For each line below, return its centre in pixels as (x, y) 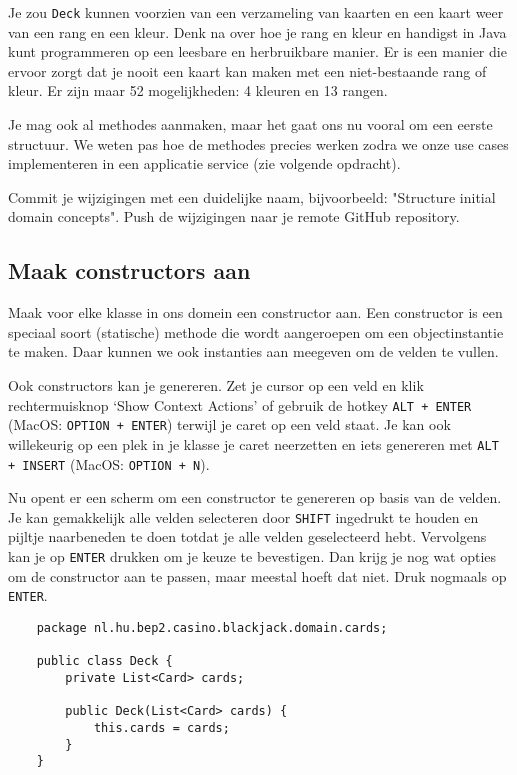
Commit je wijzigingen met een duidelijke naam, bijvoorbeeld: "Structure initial (252, 196)
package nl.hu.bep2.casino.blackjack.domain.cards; (212, 627)
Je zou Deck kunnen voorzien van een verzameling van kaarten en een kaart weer (256, 12)
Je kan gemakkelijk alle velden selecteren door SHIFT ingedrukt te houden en (243, 516)
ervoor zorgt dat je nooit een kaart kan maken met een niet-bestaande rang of (247, 70)
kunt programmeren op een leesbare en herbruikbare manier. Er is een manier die (257, 51)
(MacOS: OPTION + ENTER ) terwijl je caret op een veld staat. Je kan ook (229, 424)
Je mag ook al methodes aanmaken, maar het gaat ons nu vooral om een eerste (250, 124)
